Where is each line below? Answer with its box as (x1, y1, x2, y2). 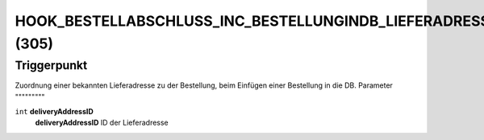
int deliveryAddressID (15, 106, 94, 116)
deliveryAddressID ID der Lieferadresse (35, 117, 169, 128)
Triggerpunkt (15, 58, 88, 72)
